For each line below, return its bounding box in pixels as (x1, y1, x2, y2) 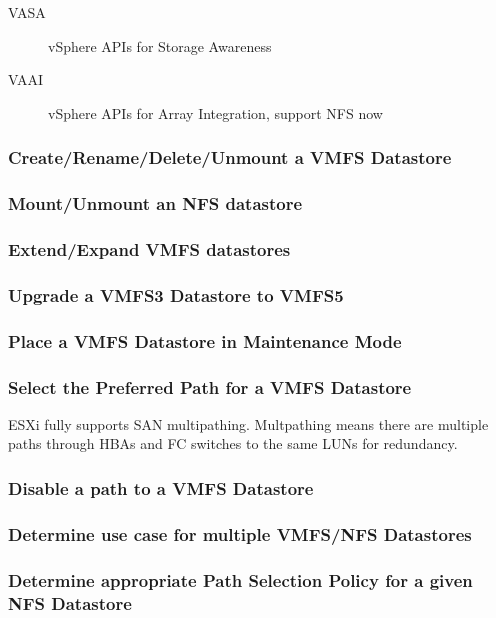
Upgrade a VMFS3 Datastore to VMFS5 (8, 282, 344, 307)
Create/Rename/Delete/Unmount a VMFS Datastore (8, 145, 452, 170)
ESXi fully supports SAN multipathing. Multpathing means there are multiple (8, 413, 489, 434)
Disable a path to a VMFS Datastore (8, 475, 314, 500)
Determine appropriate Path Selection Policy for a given (8, 567, 473, 592)
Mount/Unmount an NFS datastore (8, 191, 303, 216)
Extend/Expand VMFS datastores (8, 236, 291, 261)
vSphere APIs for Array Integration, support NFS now (48, 102, 383, 123)
